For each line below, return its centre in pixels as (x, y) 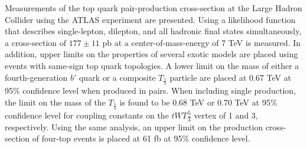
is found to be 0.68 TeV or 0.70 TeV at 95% (198, 102)
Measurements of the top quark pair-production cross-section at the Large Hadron (153, 8)
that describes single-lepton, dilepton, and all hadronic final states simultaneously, (153, 31)
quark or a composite (117, 77)
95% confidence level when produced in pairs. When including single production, (151, 90)
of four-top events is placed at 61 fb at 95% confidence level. (141, 138)
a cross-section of (36, 42)
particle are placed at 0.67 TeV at (231, 77)
